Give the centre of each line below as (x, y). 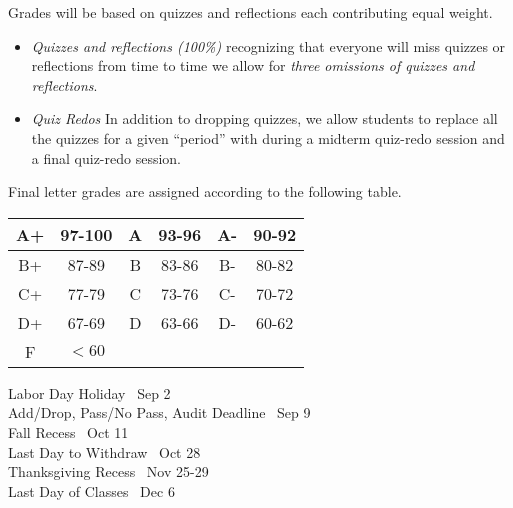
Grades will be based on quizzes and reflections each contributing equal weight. (250, 12)
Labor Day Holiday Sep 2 (89, 392)
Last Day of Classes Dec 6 (91, 490)
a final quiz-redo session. (106, 157)
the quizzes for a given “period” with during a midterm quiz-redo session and (268, 137)
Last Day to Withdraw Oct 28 (104, 451)
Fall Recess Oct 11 (68, 431)
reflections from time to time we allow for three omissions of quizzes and (253, 65)
